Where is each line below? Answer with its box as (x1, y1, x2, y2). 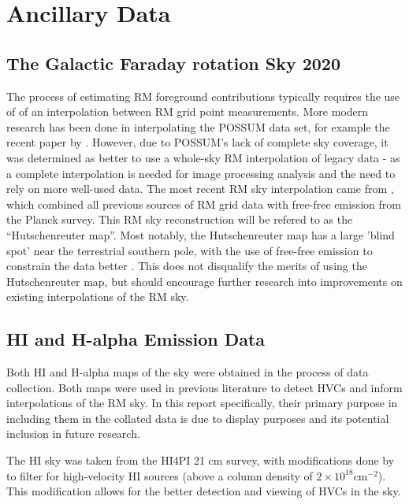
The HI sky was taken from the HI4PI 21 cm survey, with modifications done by (6, 452, 395, 469)
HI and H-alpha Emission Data (6, 327, 266, 351)
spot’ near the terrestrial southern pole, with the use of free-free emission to (6, 242, 373, 258)
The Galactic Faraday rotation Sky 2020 (6, 50, 341, 75)
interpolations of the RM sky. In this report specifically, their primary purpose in (6, 395, 398, 411)
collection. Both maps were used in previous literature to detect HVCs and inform (6, 379, 403, 395)
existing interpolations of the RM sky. (6, 288, 189, 305)
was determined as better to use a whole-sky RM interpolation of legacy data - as (6, 149, 400, 165)
